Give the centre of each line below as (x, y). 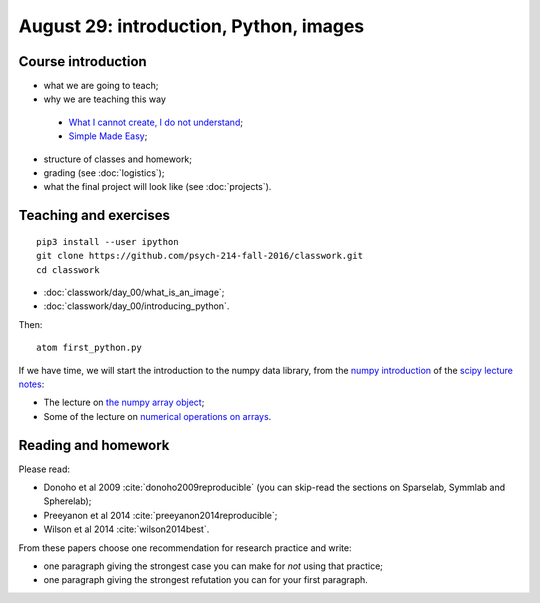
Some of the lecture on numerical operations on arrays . (157, 416)
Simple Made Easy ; (108, 136)
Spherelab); (67, 501)
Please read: (44, 469)
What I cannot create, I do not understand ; (156, 122)
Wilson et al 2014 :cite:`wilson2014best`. (126, 529)
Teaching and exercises (94, 215)
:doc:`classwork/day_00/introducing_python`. (136, 306)
